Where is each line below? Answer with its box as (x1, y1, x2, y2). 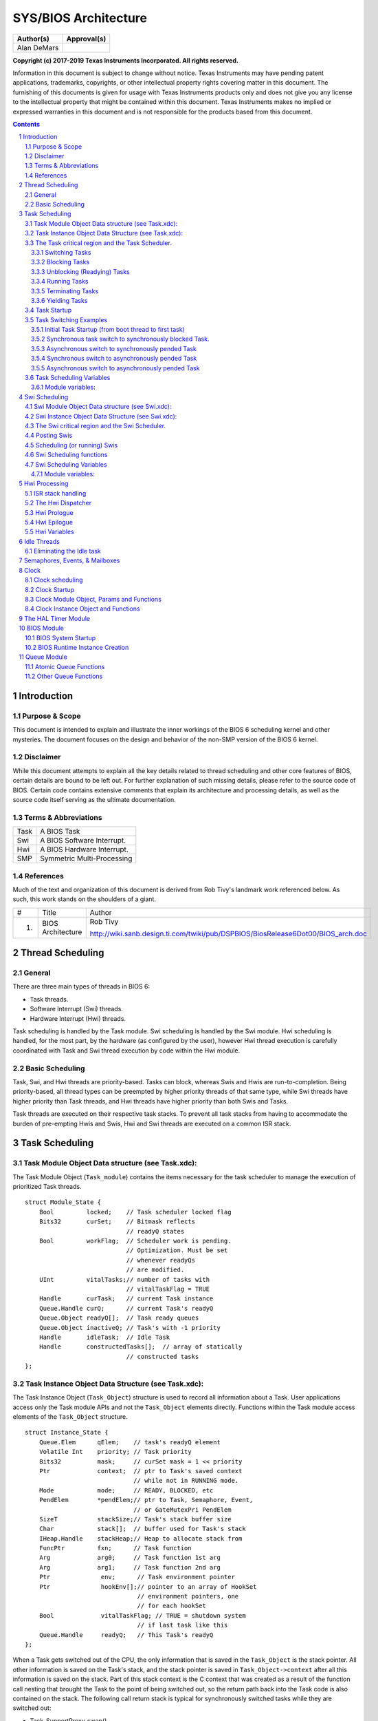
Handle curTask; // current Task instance (38, 1295, 214, 1302)
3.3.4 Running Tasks (31, 277, 89, 286)
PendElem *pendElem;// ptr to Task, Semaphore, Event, (38, 1496, 254, 1504)
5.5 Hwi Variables (25, 527, 75, 536)
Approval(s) (66, 34, 107, 43)
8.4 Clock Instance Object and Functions (25, 604, 140, 613)
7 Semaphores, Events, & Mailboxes (19, 556, 120, 564)
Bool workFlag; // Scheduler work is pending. (38, 1237, 232, 1245)
